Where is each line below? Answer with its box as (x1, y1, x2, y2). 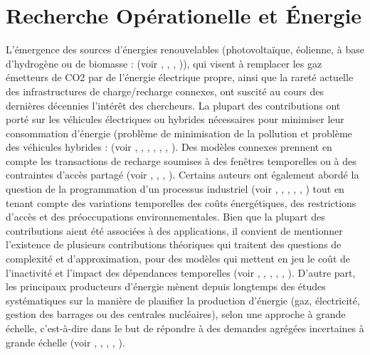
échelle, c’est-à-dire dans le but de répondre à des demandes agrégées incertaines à (6, 321, 364, 335)
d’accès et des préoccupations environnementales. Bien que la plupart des (6, 209, 325, 224)
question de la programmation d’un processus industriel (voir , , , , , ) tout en (6, 181, 344, 196)
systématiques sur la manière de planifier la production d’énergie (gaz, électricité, (6, 292, 360, 307)
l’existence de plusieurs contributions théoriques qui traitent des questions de (6, 237, 342, 252)
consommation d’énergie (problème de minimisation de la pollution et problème (6, 125, 352, 140)
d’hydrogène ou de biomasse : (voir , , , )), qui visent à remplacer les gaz (6, 55, 322, 70)
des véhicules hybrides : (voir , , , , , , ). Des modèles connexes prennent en (6, 139, 332, 154)
